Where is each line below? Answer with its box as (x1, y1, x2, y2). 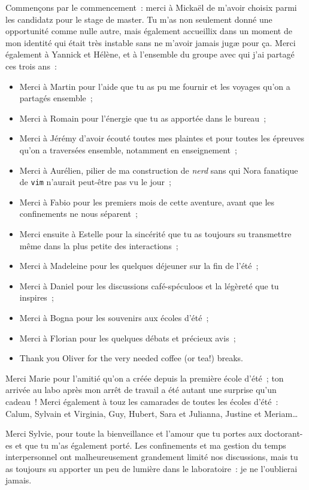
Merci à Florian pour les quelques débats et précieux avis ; (19, 331, 236, 344)
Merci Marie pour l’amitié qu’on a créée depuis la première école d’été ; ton (5, 371, 284, 384)
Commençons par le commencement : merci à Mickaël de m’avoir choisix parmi (5, 1, 297, 13)
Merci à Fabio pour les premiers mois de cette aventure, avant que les (19, 195, 275, 208)
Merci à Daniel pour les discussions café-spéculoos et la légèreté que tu (19, 279, 279, 292)
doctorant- (264, 427, 303, 440)
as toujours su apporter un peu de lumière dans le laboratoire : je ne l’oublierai (5, 462, 298, 474)
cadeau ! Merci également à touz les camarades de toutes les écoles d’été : (5, 395, 278, 407)
